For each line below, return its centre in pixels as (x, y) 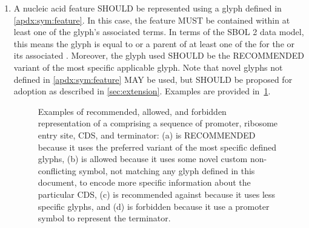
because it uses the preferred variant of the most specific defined (157, 147)
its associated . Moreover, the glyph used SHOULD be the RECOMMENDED (159, 55)
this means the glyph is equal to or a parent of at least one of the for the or (154, 43)
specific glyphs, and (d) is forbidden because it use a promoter (154, 206)
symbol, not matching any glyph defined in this (167, 170)
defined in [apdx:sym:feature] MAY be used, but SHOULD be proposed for (153, 79)
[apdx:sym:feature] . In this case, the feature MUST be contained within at (152, 20)
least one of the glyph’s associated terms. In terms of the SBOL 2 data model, (159, 32)
